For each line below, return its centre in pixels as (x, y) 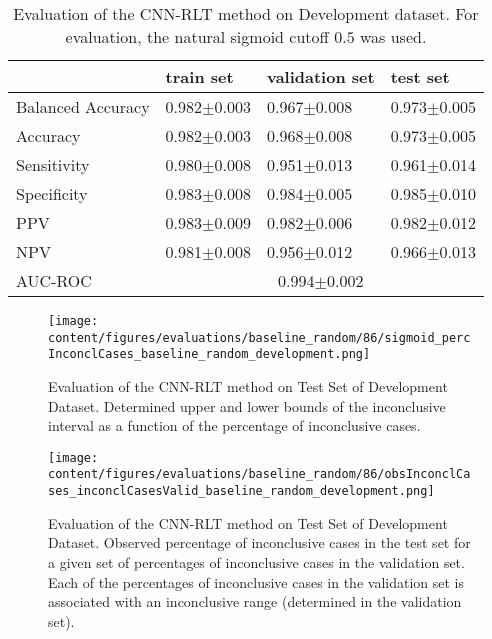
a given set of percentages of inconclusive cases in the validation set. (256, 561)
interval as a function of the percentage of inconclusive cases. (234, 425)
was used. (393, 36)
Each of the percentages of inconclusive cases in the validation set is (256, 581)
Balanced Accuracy (83, 106)
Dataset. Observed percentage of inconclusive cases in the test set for (259, 542)
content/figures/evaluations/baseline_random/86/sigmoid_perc (259, 337)
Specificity (52, 193)
